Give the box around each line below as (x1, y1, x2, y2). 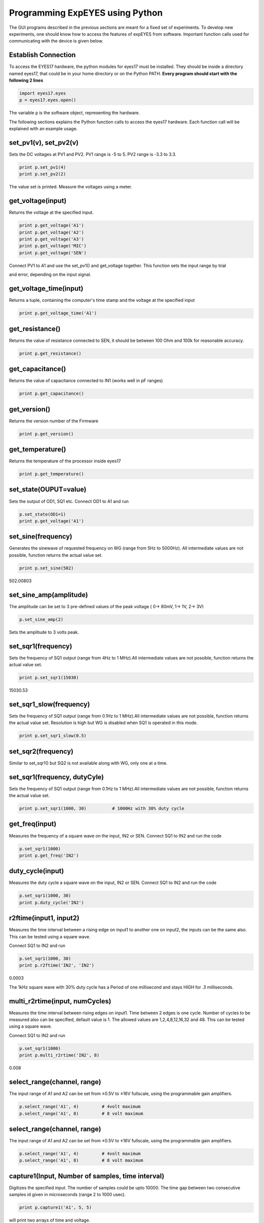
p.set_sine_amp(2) (19, 616, 64, 622)
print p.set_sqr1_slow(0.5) (19, 733, 87, 739)
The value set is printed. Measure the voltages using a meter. (9, 184, 132, 190)
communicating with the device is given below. (9, 38, 104, 44)
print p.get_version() (19, 431, 74, 436)
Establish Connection (9, 51, 76, 59)
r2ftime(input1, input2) (9, 914, 80, 922)
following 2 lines (9, 77, 44, 83)
